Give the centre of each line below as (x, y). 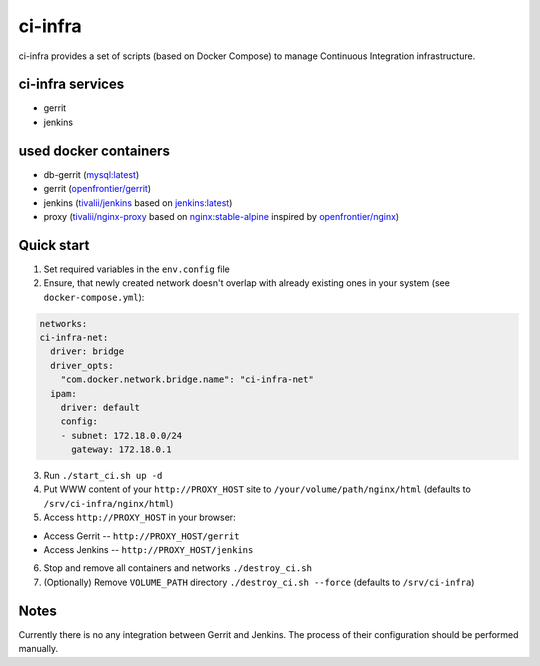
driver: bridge (87, 351)
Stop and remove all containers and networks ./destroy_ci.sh (177, 568)
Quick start (54, 245)
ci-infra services (71, 84)
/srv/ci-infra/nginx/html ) (108, 503)
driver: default (100, 407)
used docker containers (94, 150)
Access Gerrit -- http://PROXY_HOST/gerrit (141, 536)
